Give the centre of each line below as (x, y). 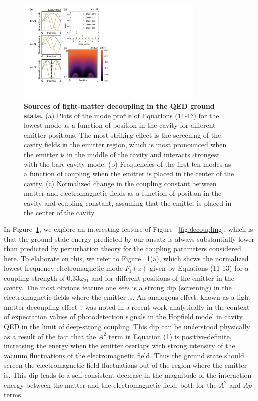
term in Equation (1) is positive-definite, (170, 336)
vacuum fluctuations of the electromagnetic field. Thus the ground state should (124, 355)
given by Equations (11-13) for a (199, 268)
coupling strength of (34, 278)
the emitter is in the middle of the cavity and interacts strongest (122, 154)
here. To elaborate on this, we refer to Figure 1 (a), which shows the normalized (126, 258)
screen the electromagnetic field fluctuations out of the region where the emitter (126, 365)
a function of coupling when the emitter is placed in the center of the (129, 174)
